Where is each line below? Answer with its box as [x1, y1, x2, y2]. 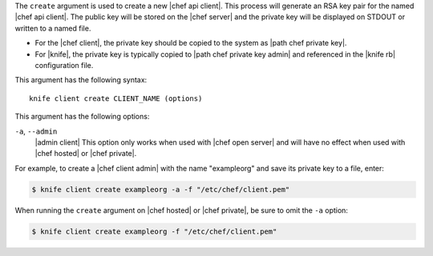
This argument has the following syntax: [14, 75, 148, 85]
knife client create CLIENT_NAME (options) [29, 94, 203, 103]
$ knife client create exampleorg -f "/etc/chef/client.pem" [31, 226, 277, 236]
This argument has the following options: [14, 112, 150, 122]
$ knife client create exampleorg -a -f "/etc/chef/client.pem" [31, 185, 290, 194]
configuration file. [34, 60, 94, 70]
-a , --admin [14, 126, 58, 136]
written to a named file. [14, 23, 91, 33]
